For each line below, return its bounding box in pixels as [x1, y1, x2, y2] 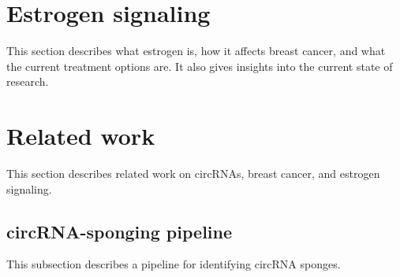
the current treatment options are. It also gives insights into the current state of [6, 57, 393, 74]
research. [6, 73, 49, 90]
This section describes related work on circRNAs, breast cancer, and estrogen [6, 165, 380, 182]
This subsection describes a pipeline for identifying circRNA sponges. [6, 256, 341, 272]
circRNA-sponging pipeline [6, 219, 233, 243]
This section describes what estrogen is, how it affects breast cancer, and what [6, 42, 386, 59]
